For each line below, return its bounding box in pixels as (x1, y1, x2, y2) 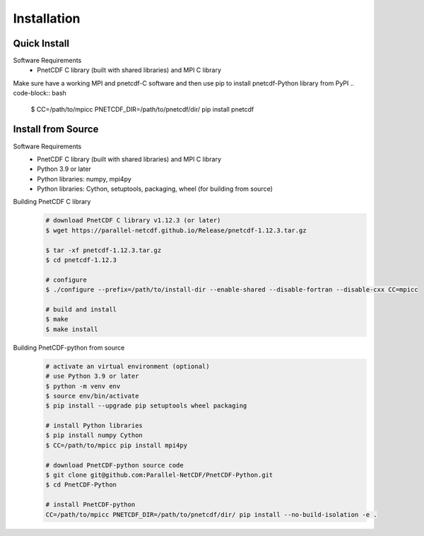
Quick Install (13, 37, 70, 49)
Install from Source (13, 124, 99, 136)
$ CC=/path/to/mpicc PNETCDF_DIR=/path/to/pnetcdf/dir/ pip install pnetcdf (30, 105, 254, 113)
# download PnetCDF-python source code (45, 461, 184, 469)
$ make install (45, 325, 98, 333)
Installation (13, 11, 81, 26)
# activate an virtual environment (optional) (45, 362, 210, 370)
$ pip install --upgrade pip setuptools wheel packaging (45, 402, 247, 410)
